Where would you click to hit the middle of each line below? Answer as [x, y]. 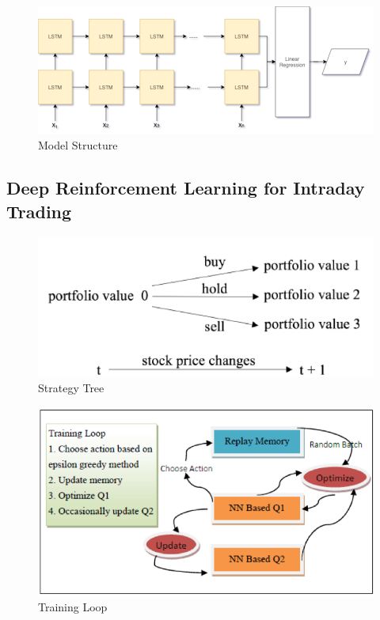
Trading [39, 211]
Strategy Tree [71, 388]
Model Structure [78, 145]
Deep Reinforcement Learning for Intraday [186, 188]
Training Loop [73, 606]
